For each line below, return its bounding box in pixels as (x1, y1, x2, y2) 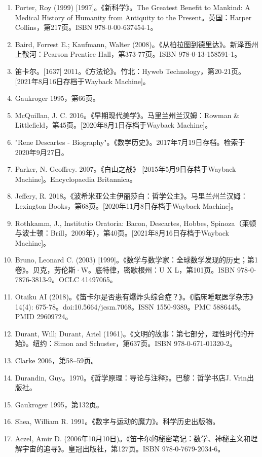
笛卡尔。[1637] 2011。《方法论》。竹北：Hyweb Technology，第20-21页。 (15, 65, 246, 76)
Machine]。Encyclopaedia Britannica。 (15, 173, 137, 184)
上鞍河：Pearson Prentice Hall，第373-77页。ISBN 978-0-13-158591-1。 (15, 49, 242, 59)
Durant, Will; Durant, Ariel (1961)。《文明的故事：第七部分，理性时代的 (15, 328, 247, 338)
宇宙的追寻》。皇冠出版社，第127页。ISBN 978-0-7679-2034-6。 (22, 443, 225, 453)
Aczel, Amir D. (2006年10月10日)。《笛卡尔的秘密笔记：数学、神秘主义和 (15, 433, 251, 443)
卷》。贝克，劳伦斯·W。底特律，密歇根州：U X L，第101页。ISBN (15, 264, 235, 275)
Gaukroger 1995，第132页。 (15, 399, 103, 409)
